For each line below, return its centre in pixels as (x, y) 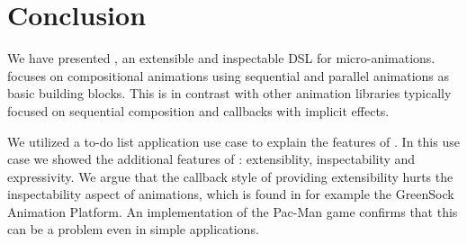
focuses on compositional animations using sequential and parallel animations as (229, 75)
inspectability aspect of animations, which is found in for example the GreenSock (231, 194)
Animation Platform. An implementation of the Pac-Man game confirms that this (233, 211)
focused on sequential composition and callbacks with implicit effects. (198, 110)
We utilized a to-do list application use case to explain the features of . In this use (233, 141)
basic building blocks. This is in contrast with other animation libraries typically (229, 93)
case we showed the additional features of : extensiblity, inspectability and (211, 159)
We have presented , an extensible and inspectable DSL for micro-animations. (221, 58)
